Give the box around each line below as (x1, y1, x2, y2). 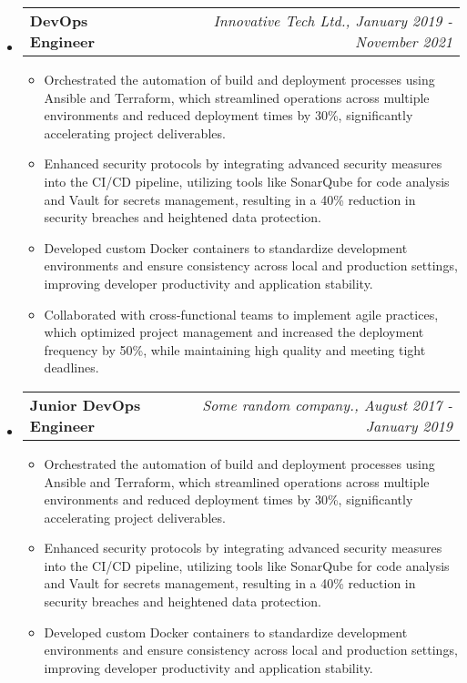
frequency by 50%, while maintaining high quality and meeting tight (44, 340, 426, 359)
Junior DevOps (29, 393, 141, 415)
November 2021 (355, 31, 452, 52)
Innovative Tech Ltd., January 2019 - (213, 10, 452, 31)
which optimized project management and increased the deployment (44, 322, 424, 341)
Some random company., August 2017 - (202, 393, 452, 415)
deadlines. (44, 358, 99, 377)
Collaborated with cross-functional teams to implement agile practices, (44, 304, 439, 323)
